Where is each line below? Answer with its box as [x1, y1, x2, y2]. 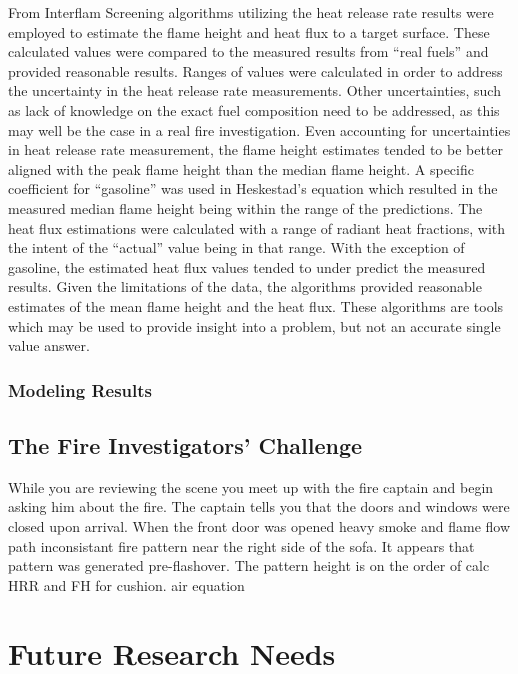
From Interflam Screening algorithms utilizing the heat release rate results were [8, 2, 494, 22]
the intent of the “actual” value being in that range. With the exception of [8, 237, 465, 258]
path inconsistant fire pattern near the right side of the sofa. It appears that [8, 535, 475, 556]
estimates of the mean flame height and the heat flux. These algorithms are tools [8, 295, 504, 316]
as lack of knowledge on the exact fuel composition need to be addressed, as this [8, 99, 500, 120]
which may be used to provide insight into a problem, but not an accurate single [8, 315, 501, 336]
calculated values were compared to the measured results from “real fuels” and [8, 41, 489, 62]
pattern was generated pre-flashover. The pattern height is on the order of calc [8, 555, 490, 576]
